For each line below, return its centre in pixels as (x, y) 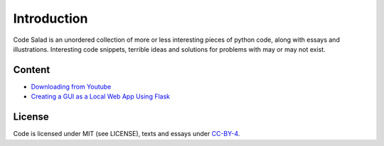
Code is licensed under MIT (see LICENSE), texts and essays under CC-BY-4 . (127, 134)
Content (32, 70)
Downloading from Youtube (71, 86)
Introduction (50, 18)
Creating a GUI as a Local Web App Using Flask (101, 96)
